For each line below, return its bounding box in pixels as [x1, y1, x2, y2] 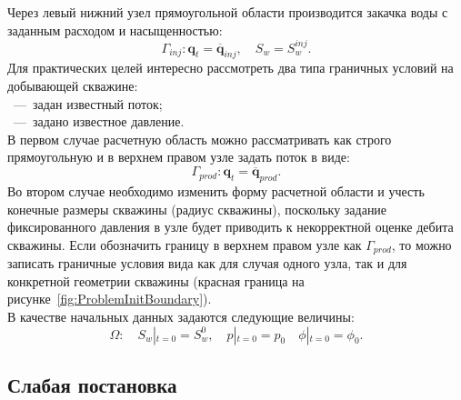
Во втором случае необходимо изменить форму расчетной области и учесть [7, 182, 425, 201]
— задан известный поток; [13, 94, 163, 113]
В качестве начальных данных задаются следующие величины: [7, 307, 355, 326]
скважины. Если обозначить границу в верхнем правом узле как [7, 235, 362, 254]
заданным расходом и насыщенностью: [7, 20, 223, 39]
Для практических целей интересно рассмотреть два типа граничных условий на [7, 58, 454, 77]
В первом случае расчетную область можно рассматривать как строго [7, 129, 392, 148]
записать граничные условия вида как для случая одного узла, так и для [7, 254, 407, 273]
